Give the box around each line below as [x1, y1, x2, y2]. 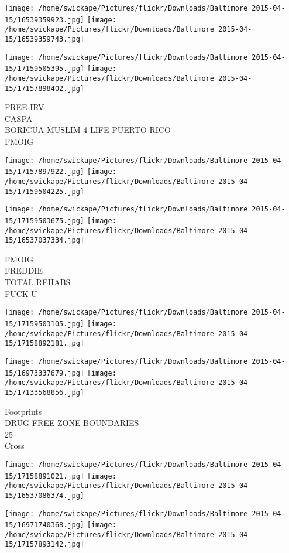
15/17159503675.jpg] [5, 216, 85, 225]
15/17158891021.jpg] [5, 472, 85, 480]
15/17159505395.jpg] [5, 64, 85, 73]
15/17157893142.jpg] [5, 540, 85, 549]
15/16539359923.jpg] [5, 15, 85, 24]
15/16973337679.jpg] [5, 368, 85, 377]
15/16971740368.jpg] [5, 521, 85, 530]
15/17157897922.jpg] [5, 168, 85, 176]
